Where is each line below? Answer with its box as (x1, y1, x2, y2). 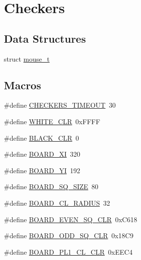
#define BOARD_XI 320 (4, 149, 81, 159)
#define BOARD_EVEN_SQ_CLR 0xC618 (4, 214, 137, 224)
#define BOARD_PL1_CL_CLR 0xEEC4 (4, 246, 133, 257)
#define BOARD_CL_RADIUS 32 (4, 197, 110, 208)
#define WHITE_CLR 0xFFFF (4, 116, 100, 126)
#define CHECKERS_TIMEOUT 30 (4, 100, 116, 110)
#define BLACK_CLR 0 (4, 132, 79, 143)
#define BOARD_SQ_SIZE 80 (4, 181, 99, 192)
